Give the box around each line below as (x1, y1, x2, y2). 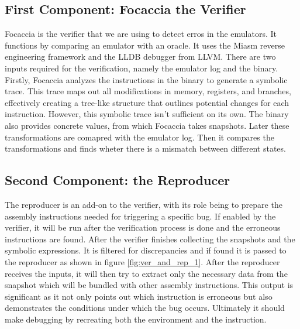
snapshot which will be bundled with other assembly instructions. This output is (5, 279, 294, 291)
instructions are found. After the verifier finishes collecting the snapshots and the (5, 232, 295, 245)
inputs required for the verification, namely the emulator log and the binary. (5, 61, 278, 74)
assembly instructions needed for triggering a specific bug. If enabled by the (5, 210, 276, 222)
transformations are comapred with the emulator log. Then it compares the (5, 131, 274, 143)
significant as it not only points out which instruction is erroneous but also (5, 290, 273, 302)
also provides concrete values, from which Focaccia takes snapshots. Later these (5, 119, 289, 131)
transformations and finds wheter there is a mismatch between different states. (5, 142, 286, 155)
